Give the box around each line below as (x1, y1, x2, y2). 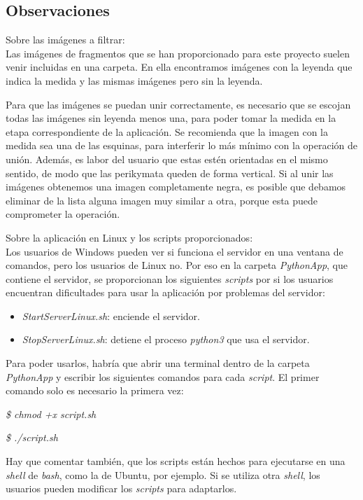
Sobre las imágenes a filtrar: (6, 32, 125, 47)
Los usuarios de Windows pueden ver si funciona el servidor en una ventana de (6, 244, 343, 258)
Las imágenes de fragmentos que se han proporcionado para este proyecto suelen (6, 46, 350, 60)
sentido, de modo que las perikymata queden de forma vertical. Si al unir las (6, 165, 334, 180)
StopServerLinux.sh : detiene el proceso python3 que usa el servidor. (22, 332, 310, 347)
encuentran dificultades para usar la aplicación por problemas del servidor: (6, 285, 325, 300)
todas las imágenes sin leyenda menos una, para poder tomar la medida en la (6, 111, 336, 125)
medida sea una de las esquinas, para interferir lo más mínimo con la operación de (6, 138, 358, 153)
